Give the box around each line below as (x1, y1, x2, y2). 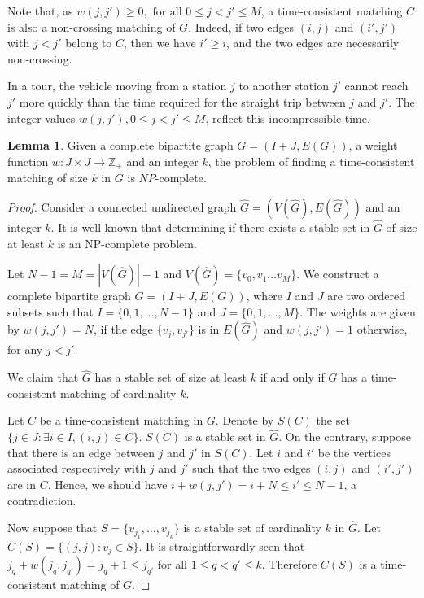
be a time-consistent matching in (39, 412, 203, 429)
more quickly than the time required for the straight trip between (19, 93, 346, 110)
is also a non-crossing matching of (7, 18, 176, 35)
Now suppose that (7, 519, 98, 536)
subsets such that (7, 303, 94, 320)
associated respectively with (7, 460, 146, 477)
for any (7, 341, 43, 358)
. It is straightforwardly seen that (138, 537, 305, 554)
